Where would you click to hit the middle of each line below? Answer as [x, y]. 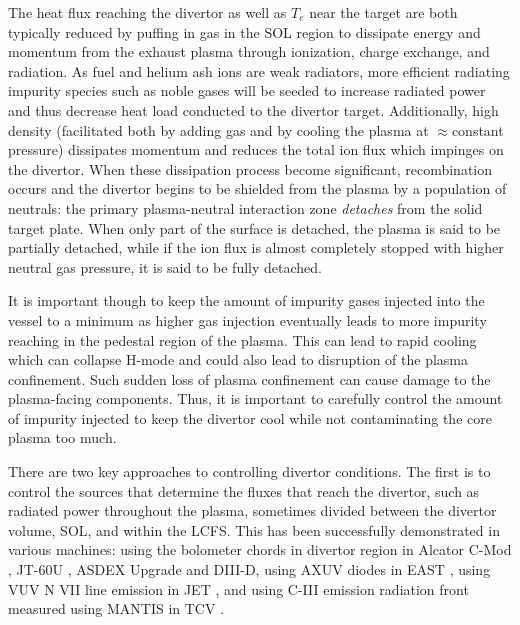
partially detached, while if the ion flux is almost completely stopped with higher [256, 247]
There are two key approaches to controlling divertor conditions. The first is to [249, 471]
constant [477, 129]
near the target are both [383, 12]
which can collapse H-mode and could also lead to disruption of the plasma [238, 359]
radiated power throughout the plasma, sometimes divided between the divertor [252, 510]
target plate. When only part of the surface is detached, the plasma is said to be [254, 227]
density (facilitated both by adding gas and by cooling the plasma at [218, 129]
